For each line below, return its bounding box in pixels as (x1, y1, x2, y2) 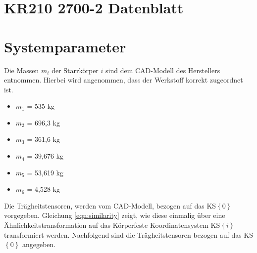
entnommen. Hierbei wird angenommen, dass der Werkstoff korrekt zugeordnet (4, 75, 243, 85)
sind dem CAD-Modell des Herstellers (105, 65, 220, 75)
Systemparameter (4, 36, 126, 56)
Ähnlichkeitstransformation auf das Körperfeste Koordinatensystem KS (4, 220, 220, 230)
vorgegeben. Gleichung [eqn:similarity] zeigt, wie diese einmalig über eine (4, 210, 225, 220)
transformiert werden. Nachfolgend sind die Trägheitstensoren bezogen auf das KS (4, 229, 254, 240)
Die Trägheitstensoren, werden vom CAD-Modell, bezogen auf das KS (4, 200, 216, 211)
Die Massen (4, 65, 39, 75)
